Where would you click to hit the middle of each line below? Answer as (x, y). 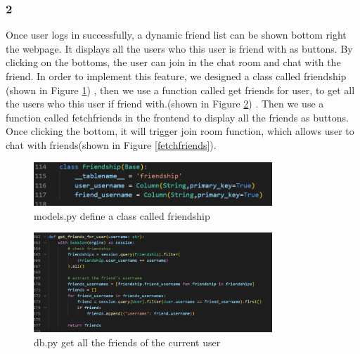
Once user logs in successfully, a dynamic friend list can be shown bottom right (176, 35)
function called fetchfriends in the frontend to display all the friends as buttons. (177, 117)
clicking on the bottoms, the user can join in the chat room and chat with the (173, 62)
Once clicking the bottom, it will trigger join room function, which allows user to (180, 131)
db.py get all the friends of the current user (127, 342)
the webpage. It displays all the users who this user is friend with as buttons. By (179, 48)
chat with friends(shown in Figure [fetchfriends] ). (111, 144)
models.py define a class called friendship (122, 215)
